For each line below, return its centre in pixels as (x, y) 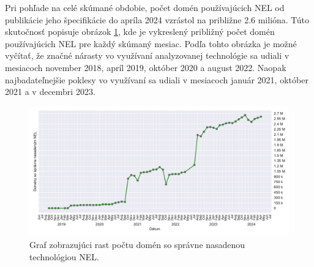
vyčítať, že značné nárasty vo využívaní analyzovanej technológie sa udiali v (147, 55)
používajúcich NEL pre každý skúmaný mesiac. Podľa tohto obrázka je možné (151, 43)
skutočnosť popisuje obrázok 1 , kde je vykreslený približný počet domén (140, 32)
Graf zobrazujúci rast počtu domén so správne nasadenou (137, 245)
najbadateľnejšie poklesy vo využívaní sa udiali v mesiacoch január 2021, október (157, 79)
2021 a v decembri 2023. (50, 92)
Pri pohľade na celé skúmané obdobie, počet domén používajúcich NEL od (145, 7)
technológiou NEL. (64, 256)
